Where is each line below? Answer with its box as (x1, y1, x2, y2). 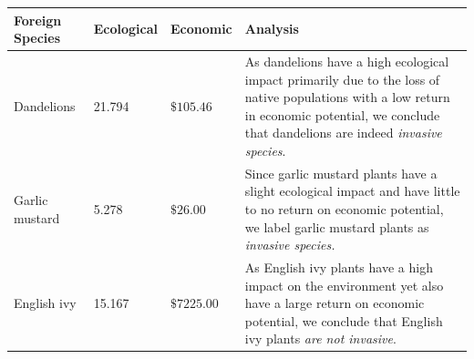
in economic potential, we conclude (244, 105, 440, 124)
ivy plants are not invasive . (244, 329, 397, 348)
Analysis (244, 19, 299, 38)
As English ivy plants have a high (244, 257, 433, 276)
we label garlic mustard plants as (244, 217, 429, 236)
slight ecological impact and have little (244, 181, 460, 200)
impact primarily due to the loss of (244, 69, 440, 88)
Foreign (14, 10, 62, 29)
